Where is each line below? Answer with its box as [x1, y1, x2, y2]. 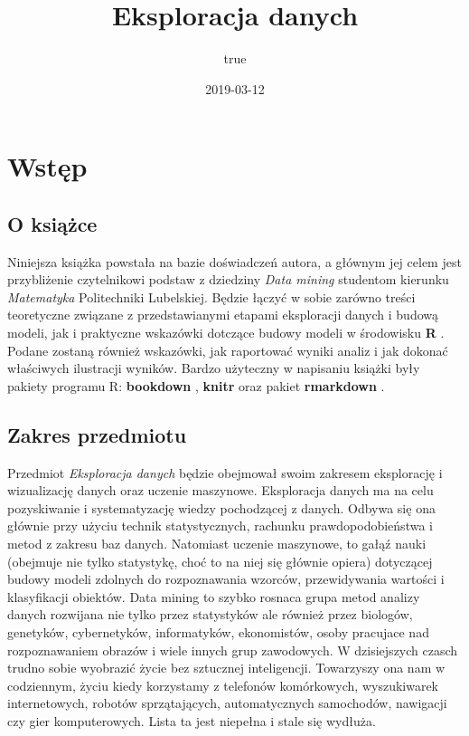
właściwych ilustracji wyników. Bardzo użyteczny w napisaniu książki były [7, 358, 420, 378]
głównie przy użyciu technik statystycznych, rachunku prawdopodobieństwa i [7, 516, 433, 535]
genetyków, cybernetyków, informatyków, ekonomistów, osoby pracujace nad [7, 623, 429, 641]
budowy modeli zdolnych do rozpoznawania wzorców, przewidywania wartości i [7, 569, 445, 588]
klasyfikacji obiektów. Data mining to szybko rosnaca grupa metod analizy [7, 587, 420, 606]
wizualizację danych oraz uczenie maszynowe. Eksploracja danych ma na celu [7, 481, 434, 500]
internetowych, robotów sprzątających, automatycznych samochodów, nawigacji [7, 693, 447, 712]
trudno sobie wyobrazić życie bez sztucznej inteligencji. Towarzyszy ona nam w [7, 658, 446, 677]
